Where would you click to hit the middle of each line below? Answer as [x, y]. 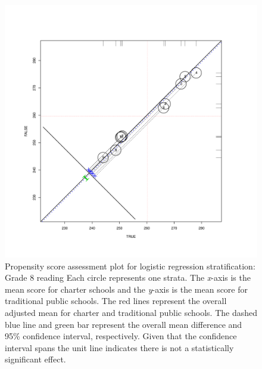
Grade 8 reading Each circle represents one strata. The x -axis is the [128, 277]
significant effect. [35, 359]
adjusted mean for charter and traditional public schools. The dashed [131, 312]
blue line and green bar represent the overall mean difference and [124, 324]
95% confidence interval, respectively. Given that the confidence [121, 336]
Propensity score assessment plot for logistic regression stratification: [130, 266]
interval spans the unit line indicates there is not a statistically [119, 347]
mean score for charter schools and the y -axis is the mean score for [126, 289]
